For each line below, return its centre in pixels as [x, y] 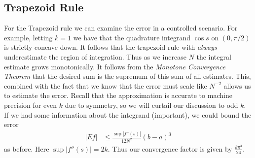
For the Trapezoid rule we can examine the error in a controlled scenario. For [121, 28]
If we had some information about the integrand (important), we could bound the [128, 114]
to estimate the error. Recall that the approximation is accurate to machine [118, 95]
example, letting [28, 37]
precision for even [31, 105]
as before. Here [27, 148]
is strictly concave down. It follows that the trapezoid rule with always [110, 47]
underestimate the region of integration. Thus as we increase [95, 56]
